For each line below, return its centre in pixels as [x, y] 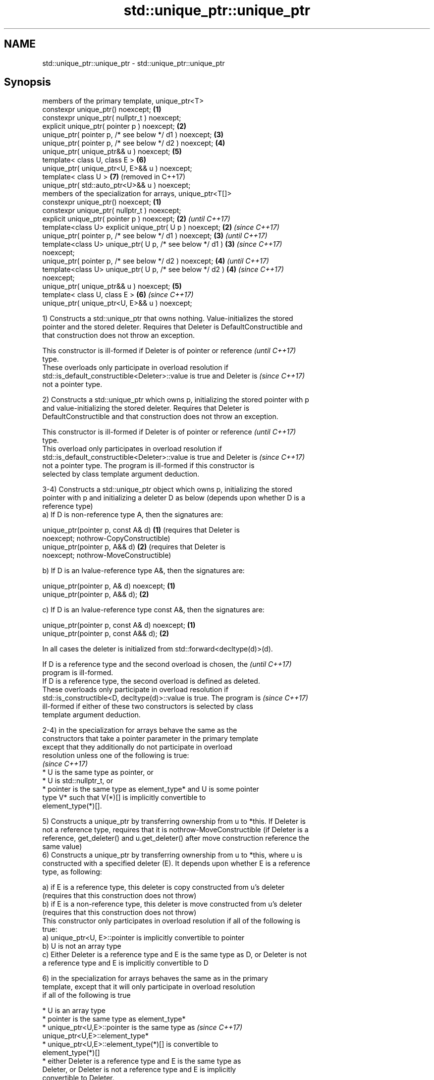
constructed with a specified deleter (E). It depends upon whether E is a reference [176, 864]
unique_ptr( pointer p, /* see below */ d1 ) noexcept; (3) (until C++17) [155, 236]
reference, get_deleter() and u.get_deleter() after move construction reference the [176, 838]
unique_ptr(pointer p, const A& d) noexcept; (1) [119, 625]
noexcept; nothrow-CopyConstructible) [106, 539]
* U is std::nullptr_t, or [78, 781]
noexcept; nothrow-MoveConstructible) [107, 555]
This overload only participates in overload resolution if [132, 449]
